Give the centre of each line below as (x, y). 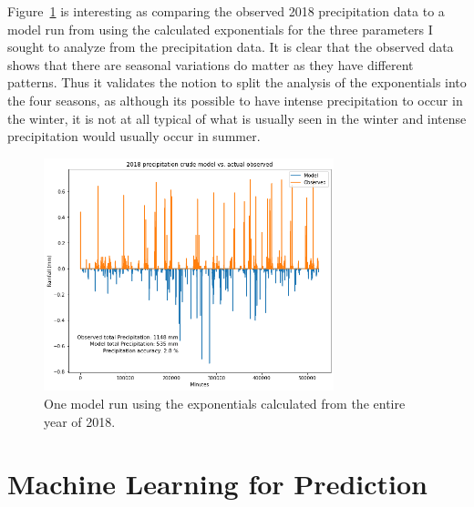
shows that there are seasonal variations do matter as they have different (211, 64)
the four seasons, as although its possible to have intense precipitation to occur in (235, 100)
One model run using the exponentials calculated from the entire (225, 403)
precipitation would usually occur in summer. (134, 136)
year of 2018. (80, 421)
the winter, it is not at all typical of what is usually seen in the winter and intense (237, 118)
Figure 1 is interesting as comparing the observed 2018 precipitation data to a (226, 11)
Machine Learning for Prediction (217, 484)
